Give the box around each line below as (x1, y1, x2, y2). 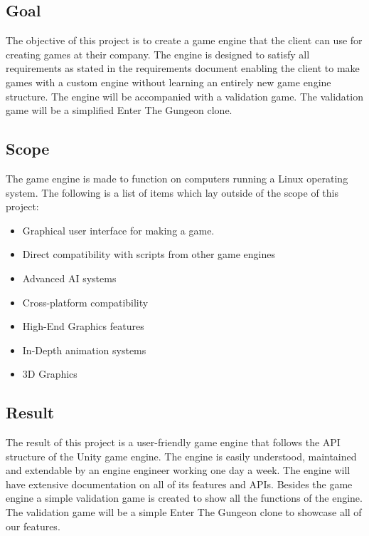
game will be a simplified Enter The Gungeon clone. (6, 103, 232, 118)
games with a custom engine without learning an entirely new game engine (6, 74, 331, 89)
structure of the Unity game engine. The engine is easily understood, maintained (6, 448, 357, 463)
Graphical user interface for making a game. (22, 222, 215, 237)
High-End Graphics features (22, 319, 144, 334)
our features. (6, 518, 60, 533)
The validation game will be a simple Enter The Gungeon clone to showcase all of (6, 505, 362, 520)
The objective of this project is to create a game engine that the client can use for (6, 33, 363, 48)
